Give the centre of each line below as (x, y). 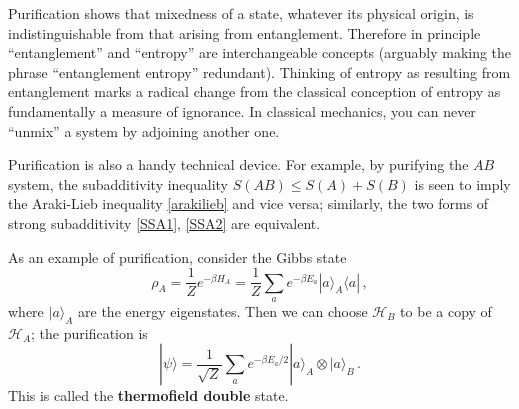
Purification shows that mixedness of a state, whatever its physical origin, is (241, 13)
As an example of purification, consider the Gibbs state (177, 256)
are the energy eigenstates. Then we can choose (223, 310)
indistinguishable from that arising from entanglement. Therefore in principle (244, 32)
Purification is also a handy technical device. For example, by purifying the (238, 164)
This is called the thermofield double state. (148, 395)
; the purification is (89, 332)
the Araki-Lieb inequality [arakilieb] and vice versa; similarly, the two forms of (248, 203)
